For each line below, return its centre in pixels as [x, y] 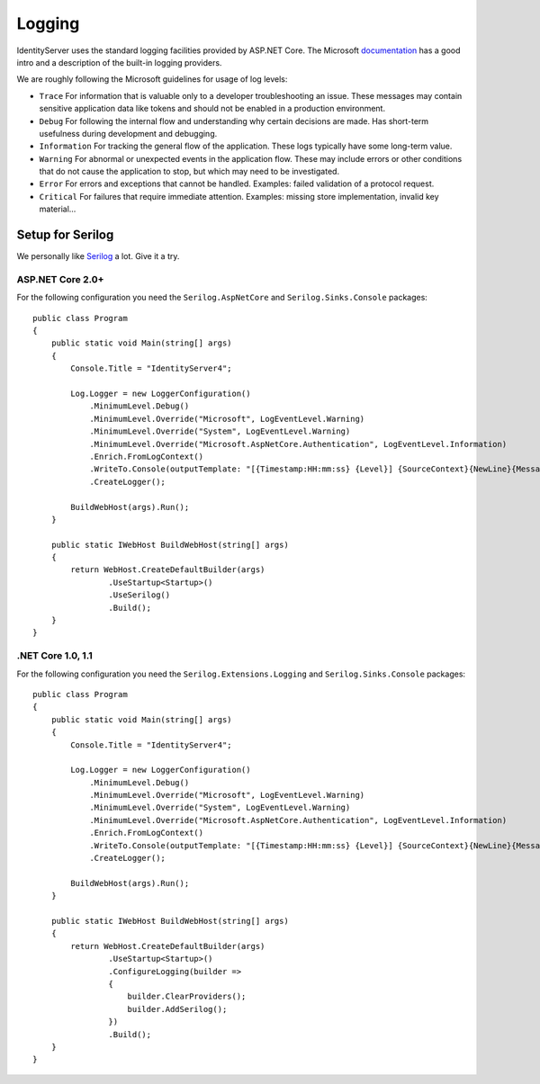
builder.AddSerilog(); [177, 1009]
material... [58, 209]
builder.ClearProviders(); [187, 997]
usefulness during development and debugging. [128, 133]
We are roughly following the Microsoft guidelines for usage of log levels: [152, 79]
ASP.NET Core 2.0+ [60, 279]
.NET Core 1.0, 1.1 [55, 656]
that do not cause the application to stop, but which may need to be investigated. [189, 172]
